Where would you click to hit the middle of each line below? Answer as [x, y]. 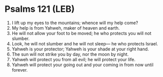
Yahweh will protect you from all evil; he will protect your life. [74, 59]
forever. [20, 70]
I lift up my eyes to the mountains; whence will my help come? [75, 23]
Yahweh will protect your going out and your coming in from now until [82, 65]
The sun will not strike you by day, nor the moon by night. [70, 54]
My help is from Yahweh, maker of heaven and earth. [66, 28]
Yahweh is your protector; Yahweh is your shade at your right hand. [80, 49]
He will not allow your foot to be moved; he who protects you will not [81, 33]
